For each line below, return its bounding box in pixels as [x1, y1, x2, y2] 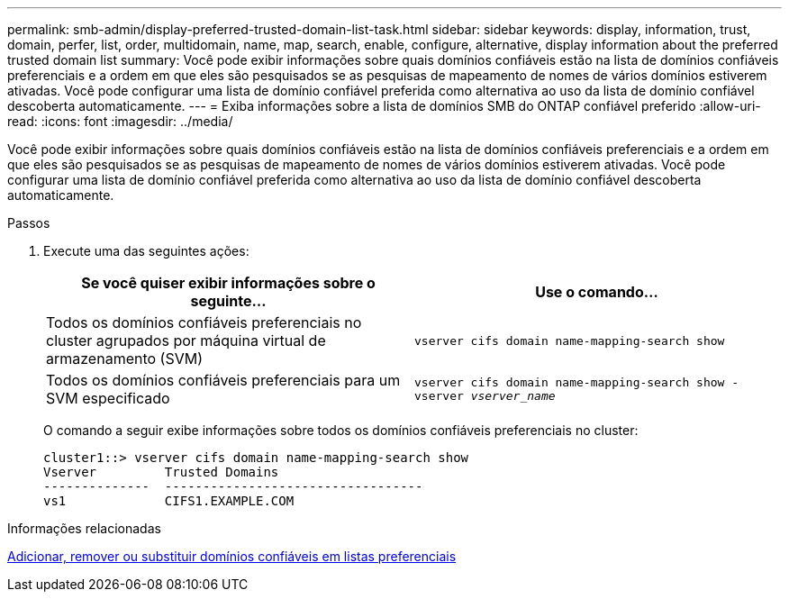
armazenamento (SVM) [46, 349, 204, 368]
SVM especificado [46, 389, 170, 407]
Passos [7, 215, 50, 231]
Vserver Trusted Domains [43, 465, 279, 479]
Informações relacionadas [7, 521, 161, 536]
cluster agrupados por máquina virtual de [46, 331, 326, 349]
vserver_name [470, 389, 556, 403]
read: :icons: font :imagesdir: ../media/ [7, 113, 233, 129]
